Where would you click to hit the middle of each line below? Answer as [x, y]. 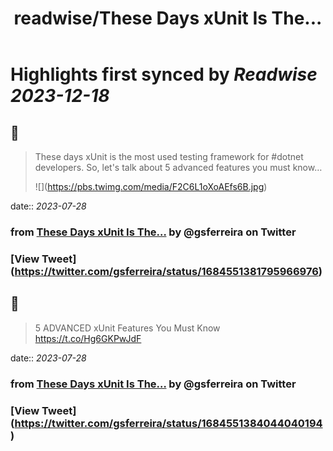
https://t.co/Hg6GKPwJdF [88, 338]
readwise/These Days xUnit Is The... [168, 18]
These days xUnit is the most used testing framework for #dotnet [169, 156]
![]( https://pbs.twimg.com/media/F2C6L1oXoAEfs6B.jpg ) [151, 186]
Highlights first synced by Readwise [164, 74]
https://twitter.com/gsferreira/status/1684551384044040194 [168, 423]
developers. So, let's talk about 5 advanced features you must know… [178, 167]
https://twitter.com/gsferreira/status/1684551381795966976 [166, 271]
